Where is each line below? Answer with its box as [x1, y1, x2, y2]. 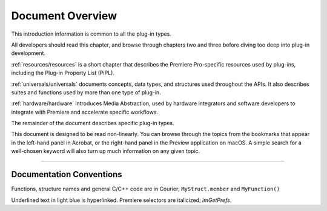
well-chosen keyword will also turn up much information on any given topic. [11, 148, 200, 155]
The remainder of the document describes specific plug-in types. [11, 120, 175, 127]
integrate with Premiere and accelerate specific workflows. [11, 108, 159, 115]
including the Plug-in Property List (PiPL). [11, 70, 115, 77]
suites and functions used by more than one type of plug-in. [11, 88, 162, 96]
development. [11, 50, 45, 57]
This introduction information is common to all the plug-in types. [11, 30, 172, 37]
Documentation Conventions [11, 169, 122, 180]
